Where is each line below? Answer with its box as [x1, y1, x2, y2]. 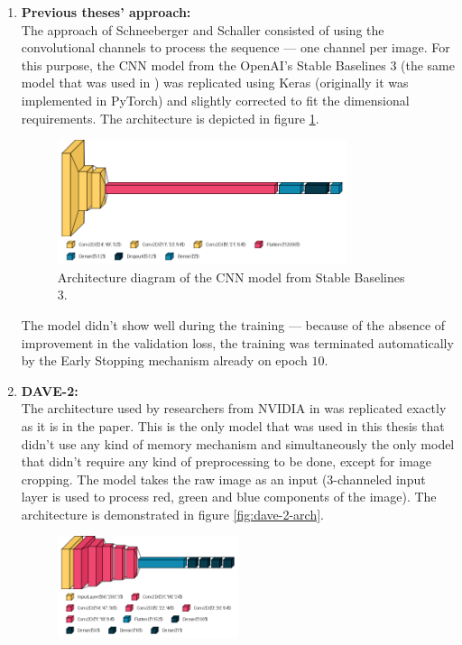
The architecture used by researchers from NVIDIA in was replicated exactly [21, 399, 447, 418]
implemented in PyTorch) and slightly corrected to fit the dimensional [21, 90, 410, 109]
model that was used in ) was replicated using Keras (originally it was [21, 73, 409, 92]
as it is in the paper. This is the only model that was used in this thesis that [21, 416, 445, 435]
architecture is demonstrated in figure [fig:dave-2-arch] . [21, 504, 325, 523]
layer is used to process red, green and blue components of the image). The [21, 487, 437, 506]
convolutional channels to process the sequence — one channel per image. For [21, 38, 450, 57]
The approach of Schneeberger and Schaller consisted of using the [21, 20, 384, 39]
